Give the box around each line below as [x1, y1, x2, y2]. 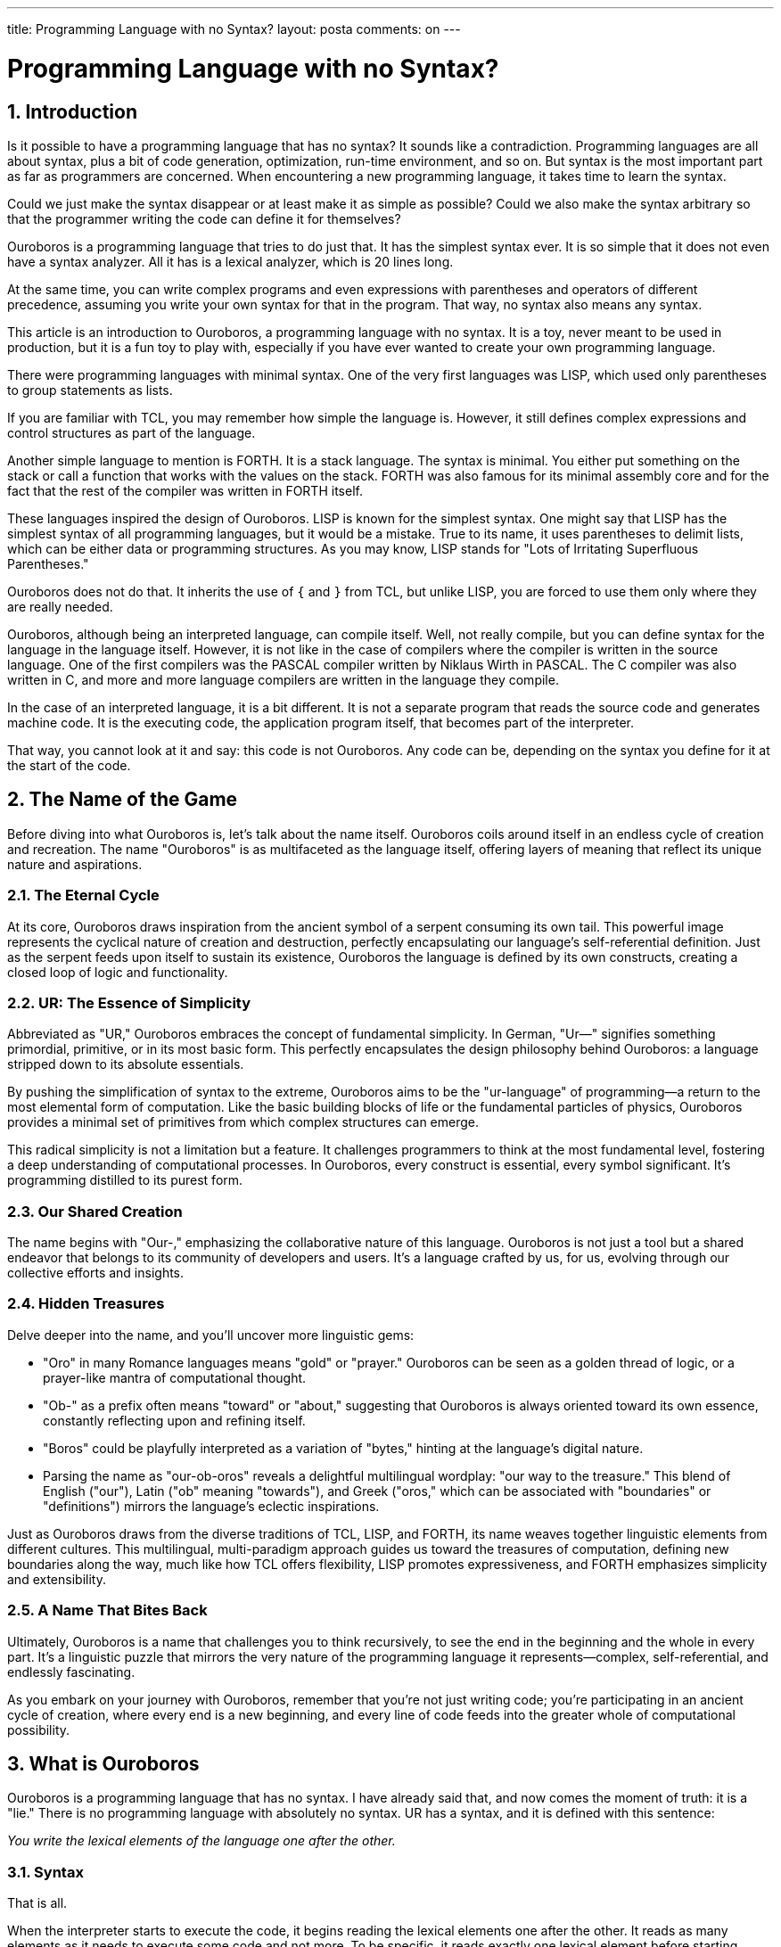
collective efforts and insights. [7, 1265, 185, 1281]
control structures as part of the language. [7, 424, 256, 440]
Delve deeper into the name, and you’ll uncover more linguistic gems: [7, 1327, 415, 1343]
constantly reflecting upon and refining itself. [43, 1412, 306, 1428]
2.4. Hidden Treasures [7, 1294, 165, 1313]
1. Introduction [7, 100, 137, 123]
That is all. [7, 1895, 68, 1911]
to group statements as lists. [7, 382, 173, 398]
